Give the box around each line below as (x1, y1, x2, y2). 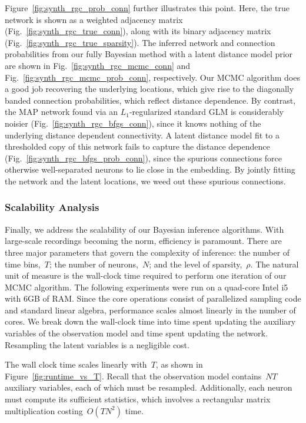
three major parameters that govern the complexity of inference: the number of (5, 246, 290, 258)
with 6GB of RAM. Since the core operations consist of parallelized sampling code (5, 292, 301, 305)
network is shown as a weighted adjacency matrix (5, 13, 183, 25)
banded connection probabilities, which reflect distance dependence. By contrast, (5, 94, 296, 106)
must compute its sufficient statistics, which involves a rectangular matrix (5, 393, 271, 405)
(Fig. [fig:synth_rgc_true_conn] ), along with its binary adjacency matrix (5, 25, 271, 37)
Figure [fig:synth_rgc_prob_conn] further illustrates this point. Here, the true (5, 2, 290, 14)
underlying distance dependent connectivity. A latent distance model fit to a (5, 128, 280, 141)
